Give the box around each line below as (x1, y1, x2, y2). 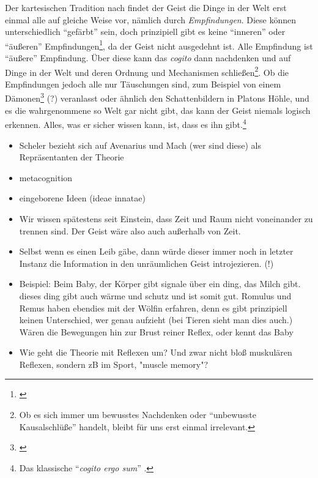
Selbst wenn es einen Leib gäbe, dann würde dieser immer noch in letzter (19, 245, 294, 258)
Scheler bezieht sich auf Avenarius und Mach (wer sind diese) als (19, 138, 262, 151)
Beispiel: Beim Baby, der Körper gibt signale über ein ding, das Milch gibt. (19, 277, 301, 290)
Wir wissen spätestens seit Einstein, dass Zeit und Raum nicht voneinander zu (19, 212, 313, 225)
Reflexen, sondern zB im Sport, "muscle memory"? (19, 357, 209, 370)
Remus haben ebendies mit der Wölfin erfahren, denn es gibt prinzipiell (19, 301, 287, 314)
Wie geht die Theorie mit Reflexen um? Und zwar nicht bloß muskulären (19, 346, 292, 359)
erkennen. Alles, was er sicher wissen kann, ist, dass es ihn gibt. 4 (5, 116, 246, 130)
